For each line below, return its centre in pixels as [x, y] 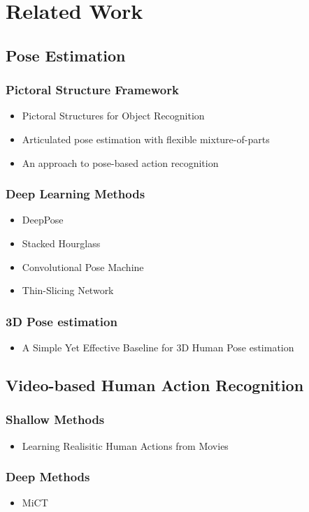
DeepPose [43, 220]
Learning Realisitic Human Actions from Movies [125, 445]
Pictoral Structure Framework [92, 90]
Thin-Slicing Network [68, 290]
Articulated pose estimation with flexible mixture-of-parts [146, 139]
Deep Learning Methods [76, 194]
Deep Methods [48, 477]
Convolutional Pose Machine [83, 266]
